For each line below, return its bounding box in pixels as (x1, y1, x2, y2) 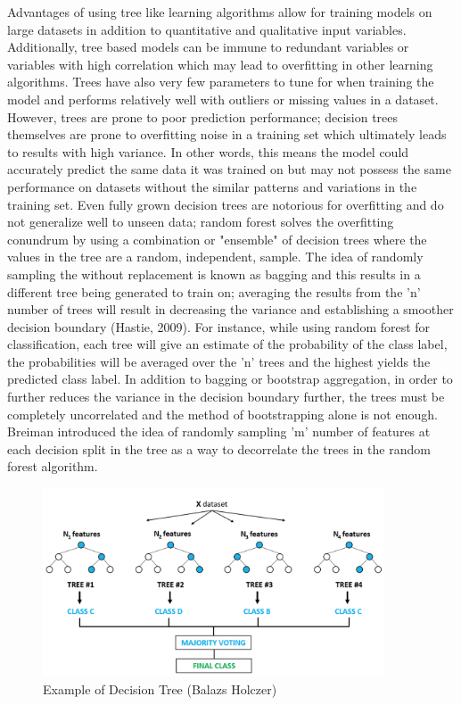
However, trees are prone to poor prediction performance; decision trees (7, 107, 399, 126)
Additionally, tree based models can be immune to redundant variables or (7, 37, 409, 56)
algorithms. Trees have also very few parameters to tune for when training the (7, 72, 434, 91)
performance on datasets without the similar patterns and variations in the (7, 177, 417, 195)
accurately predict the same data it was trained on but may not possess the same (7, 160, 451, 178)
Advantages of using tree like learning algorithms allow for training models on (7, 3, 432, 21)
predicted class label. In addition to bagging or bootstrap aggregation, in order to (7, 369, 453, 388)
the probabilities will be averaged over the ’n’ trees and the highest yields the (7, 352, 431, 370)
